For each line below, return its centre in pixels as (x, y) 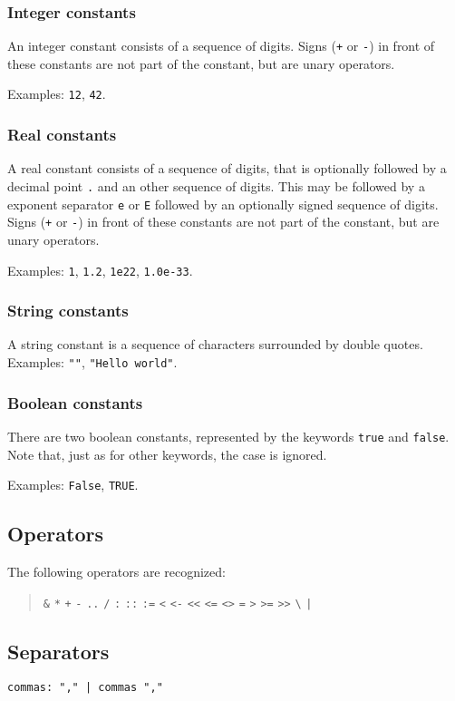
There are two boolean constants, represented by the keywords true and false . (228, 436)
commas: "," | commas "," (85, 688)
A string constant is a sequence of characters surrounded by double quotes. (215, 344)
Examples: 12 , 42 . (57, 94)
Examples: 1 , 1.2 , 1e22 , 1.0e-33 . (100, 270)
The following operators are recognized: (116, 571)
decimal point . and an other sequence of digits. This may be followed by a (216, 185)
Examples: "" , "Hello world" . (92, 361)
